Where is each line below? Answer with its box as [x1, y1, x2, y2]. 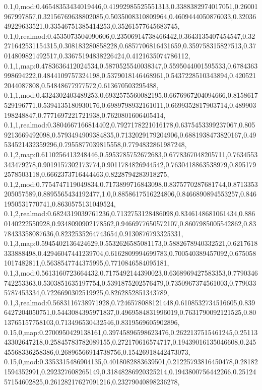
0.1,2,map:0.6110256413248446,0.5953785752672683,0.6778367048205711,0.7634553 [4, 149, 258, 159]
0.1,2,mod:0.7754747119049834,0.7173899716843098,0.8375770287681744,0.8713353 [4, 178, 258, 189]
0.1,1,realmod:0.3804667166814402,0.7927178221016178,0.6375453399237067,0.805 [4, 119, 255, 130]
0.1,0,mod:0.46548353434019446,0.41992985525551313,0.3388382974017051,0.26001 [4, 1, 258, 11]
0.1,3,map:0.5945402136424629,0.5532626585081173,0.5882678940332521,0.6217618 [4, 238, 258, 248]
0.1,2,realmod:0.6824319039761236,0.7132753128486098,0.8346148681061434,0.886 [4, 208, 255, 219]
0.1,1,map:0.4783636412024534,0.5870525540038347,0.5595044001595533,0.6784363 [4, 60, 258, 71]
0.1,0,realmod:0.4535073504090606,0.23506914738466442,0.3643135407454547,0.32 [4, 30, 255, 41]
